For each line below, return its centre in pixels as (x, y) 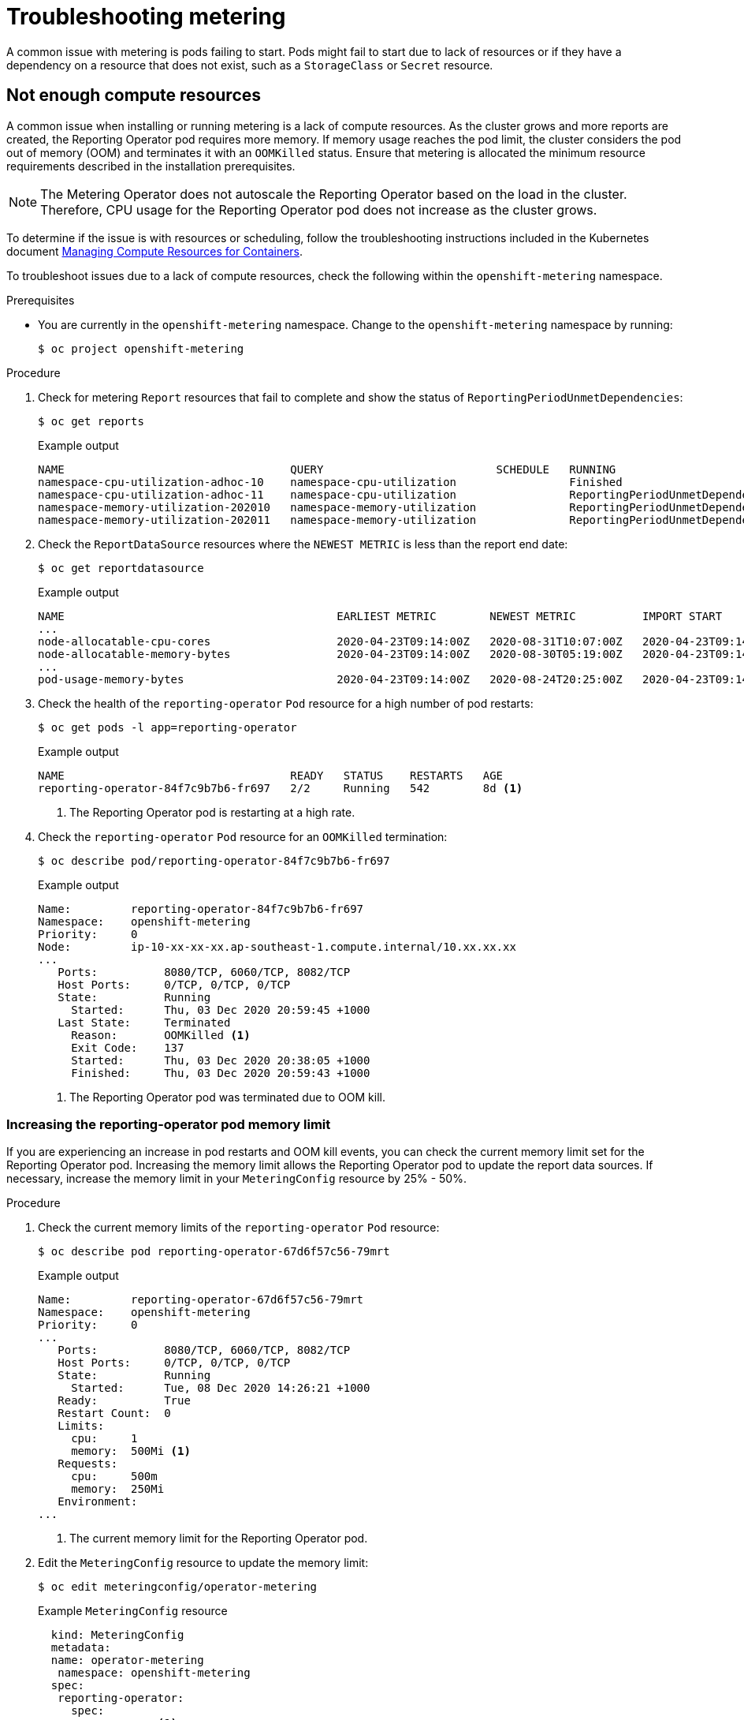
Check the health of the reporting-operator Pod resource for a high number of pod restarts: (286, 703)
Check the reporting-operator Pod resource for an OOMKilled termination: (243, 836)
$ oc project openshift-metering (141, 348)
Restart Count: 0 (114, 1413)
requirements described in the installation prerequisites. (151, 166)
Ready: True (124, 1401)
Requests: (88, 1464)
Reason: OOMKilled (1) (161, 1035)
